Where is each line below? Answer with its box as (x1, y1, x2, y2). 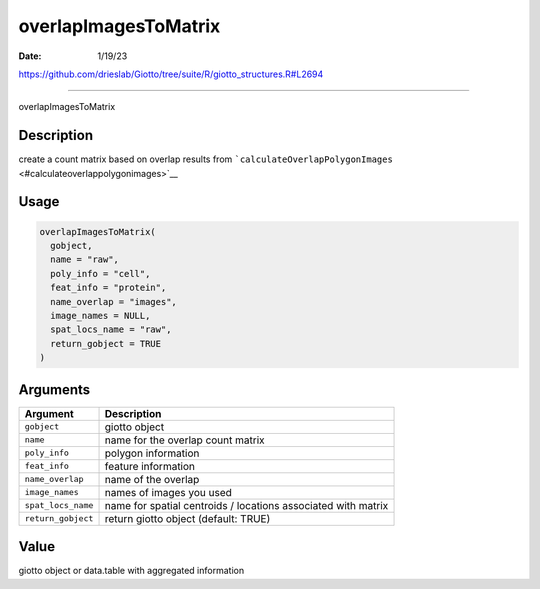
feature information (104, 459, 195, 473)
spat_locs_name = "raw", (50, 324, 172, 335)
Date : (18, 50, 42, 62)
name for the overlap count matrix (104, 433, 265, 447)
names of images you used (104, 485, 232, 499)
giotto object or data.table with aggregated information (18, 565, 245, 577)
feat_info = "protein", (50, 282, 167, 294)
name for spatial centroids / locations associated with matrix (104, 498, 389, 512)
